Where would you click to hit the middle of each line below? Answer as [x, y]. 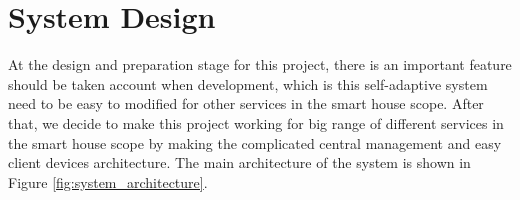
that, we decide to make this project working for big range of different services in [256, 122]
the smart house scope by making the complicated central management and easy [255, 142]
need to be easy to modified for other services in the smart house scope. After [246, 103]
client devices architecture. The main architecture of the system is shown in [239, 162]
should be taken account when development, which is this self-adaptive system [248, 83]
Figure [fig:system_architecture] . [108, 181]
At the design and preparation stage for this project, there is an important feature [260, 64]
